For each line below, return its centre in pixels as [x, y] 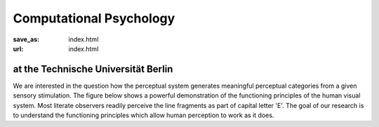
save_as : [26, 39]
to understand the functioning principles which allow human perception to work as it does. [144, 115]
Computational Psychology [94, 18]
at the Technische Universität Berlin [93, 69]
